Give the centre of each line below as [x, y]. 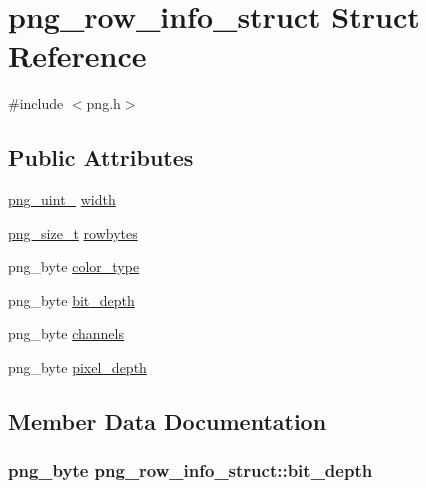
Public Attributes [101, 157]
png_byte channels [66, 333]
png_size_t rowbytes [73, 232]
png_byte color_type [74, 266]
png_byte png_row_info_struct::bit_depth [190, 470]
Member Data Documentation [167, 421]
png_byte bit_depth [71, 299]
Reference [77, 55]
